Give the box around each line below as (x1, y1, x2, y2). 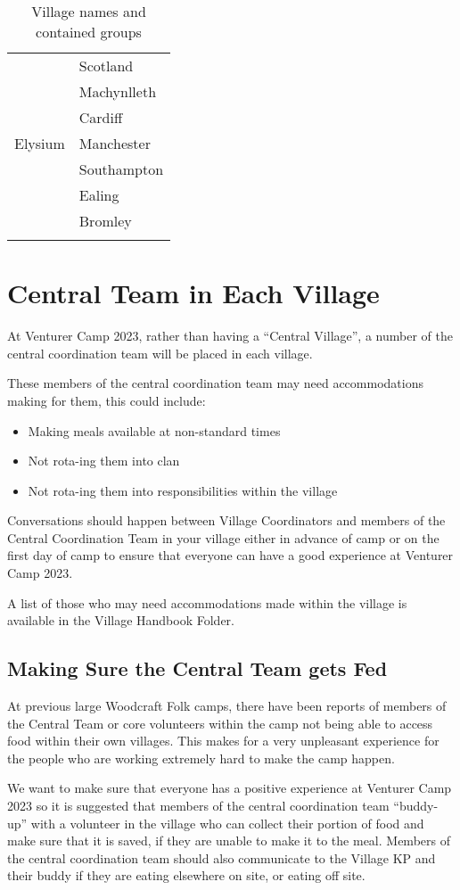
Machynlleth (78, 81, 157, 102)
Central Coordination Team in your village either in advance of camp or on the (7, 528, 439, 547)
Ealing (78, 185, 119, 205)
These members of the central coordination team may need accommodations (7, 374, 423, 392)
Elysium (14, 133, 65, 153)
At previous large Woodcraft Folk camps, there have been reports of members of (7, 696, 447, 715)
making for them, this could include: (7, 391, 206, 409)
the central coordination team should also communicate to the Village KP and (7, 848, 436, 867)
